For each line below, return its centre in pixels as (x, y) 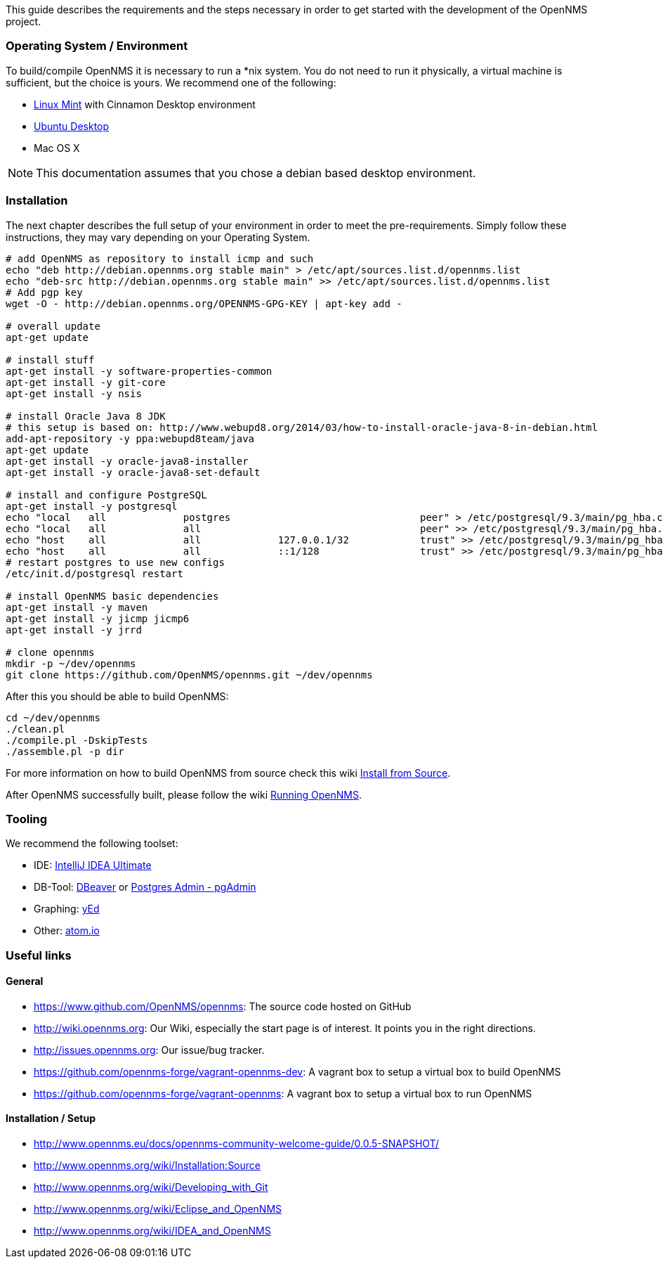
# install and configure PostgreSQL (106, 495)
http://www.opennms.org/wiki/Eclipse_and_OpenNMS (158, 1209)
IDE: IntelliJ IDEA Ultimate (93, 865)
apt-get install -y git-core (86, 382)
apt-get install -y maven (77, 607)
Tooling (27, 819)
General (25, 981)
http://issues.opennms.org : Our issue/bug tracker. (149, 1050)
